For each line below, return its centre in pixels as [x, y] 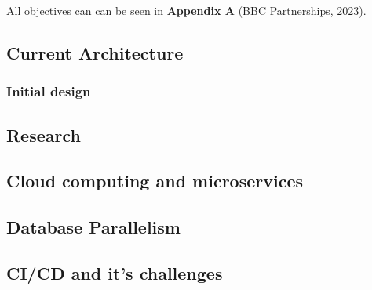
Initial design [49, 91]
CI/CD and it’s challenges [115, 272]
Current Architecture [95, 52]
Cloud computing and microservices [155, 181]
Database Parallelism [93, 227]
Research [44, 134]
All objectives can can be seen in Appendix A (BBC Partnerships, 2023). [186, 10]
